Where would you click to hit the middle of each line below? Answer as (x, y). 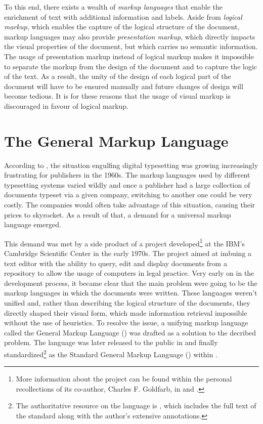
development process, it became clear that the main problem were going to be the (131, 283)
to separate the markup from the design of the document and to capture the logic (131, 66)
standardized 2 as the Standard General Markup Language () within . (111, 353)
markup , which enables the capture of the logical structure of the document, (122, 27)
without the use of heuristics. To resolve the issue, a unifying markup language (126, 323)
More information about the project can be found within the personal (124, 379)
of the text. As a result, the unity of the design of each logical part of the (118, 76)
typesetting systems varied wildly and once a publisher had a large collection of (127, 184)
